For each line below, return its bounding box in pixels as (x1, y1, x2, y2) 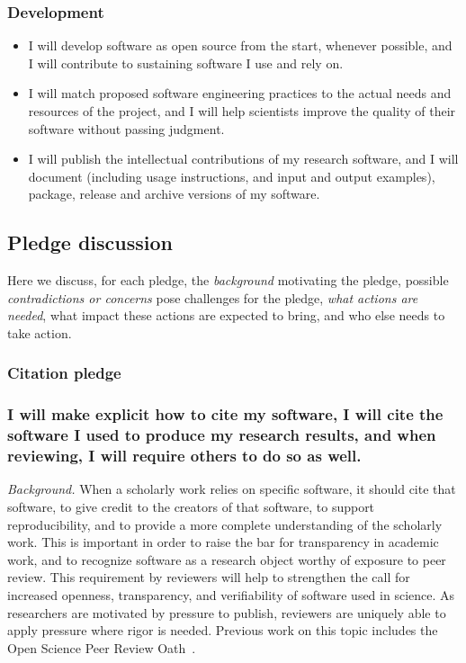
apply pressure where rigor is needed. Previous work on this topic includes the (7, 621, 438, 640)
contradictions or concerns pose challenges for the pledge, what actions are (7, 288, 418, 307)
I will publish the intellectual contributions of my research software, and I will (28, 149, 459, 168)
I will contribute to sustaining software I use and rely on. (28, 53, 344, 72)
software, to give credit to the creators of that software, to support (7, 497, 375, 516)
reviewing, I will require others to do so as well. (7, 444, 362, 467)
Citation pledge (7, 362, 121, 384)
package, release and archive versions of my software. (28, 184, 320, 203)
